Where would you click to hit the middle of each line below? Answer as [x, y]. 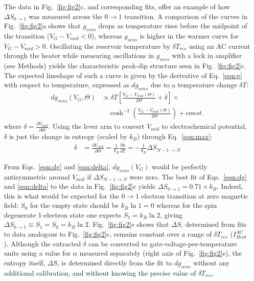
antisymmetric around [37, 176]
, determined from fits [214, 224]
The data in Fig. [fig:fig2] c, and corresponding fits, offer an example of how [117, 6]
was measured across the [65, 16]
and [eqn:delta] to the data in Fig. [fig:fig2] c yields [80, 186]
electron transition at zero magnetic [195, 195]
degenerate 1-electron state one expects [63, 214]
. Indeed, [230, 186]
